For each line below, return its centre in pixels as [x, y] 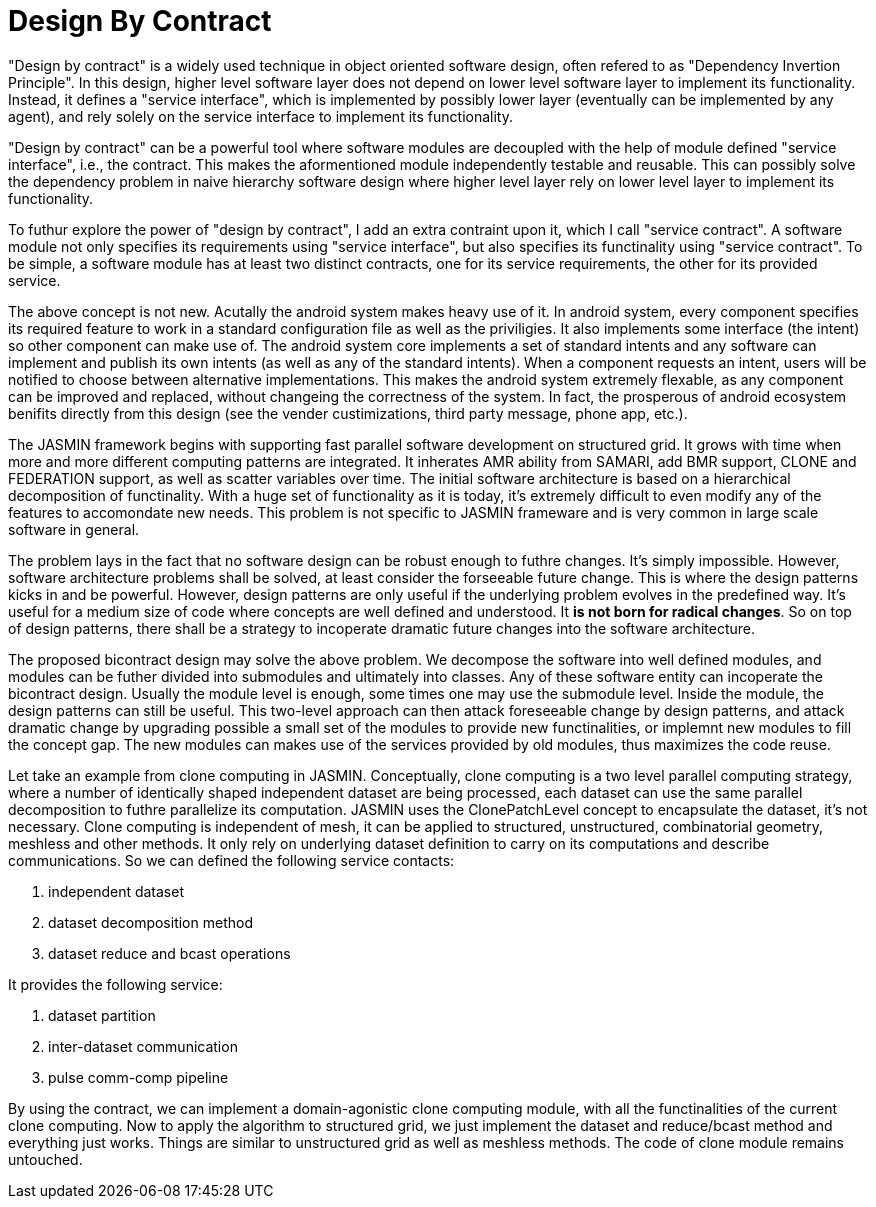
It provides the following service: [115, 984]
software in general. [74, 529]
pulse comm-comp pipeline [138, 1077]
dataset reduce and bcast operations [169, 953]
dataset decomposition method [150, 922]
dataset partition [102, 1015]
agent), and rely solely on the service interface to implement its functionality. [260, 116]
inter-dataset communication [143, 1046]
